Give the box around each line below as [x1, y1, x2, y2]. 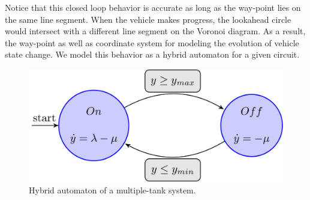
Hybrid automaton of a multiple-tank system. [29, 184, 196, 196]
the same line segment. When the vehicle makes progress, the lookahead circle [5, 13, 291, 25]
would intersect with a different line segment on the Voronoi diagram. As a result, [5, 25, 306, 37]
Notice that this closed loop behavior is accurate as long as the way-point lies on [5, 1, 301, 13]
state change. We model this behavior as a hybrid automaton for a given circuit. [5, 48, 300, 61]
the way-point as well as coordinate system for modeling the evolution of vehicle [5, 36, 299, 49]
